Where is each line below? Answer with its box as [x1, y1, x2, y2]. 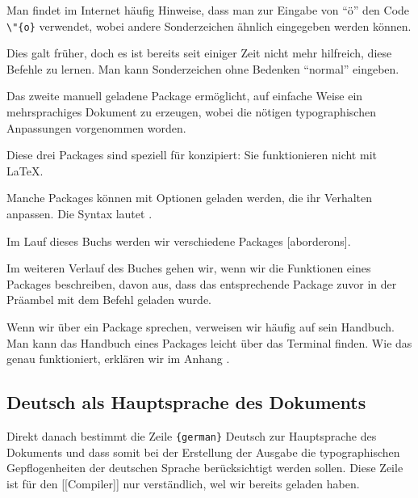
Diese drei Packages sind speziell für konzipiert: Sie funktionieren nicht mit [6, 146, 377, 163]
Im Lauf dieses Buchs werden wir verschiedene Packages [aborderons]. [6, 232, 351, 249]
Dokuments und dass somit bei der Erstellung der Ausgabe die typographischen [6, 443, 400, 460]
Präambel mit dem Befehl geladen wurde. [6, 291, 212, 308]
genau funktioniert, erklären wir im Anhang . [6, 350, 230, 367]
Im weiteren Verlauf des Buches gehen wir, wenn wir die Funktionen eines [6, 260, 371, 276]
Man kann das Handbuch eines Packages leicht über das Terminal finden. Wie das [6, 334, 412, 351]
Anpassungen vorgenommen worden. [6, 119, 186, 136]
